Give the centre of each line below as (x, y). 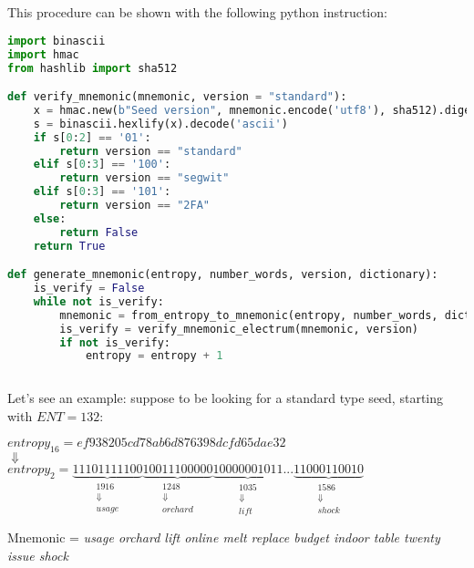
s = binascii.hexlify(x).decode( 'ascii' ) (160, 124)
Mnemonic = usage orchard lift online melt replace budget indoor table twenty (224, 537)
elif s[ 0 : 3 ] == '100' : (102, 165)
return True (69, 246)
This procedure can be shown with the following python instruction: (197, 12)
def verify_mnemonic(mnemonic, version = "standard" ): (177, 97)
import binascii (57, 41)
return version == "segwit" (144, 178)
